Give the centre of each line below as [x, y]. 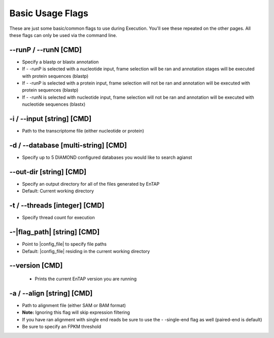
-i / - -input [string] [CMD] [50, 119]
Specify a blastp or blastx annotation [60, 62]
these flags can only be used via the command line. [63, 35]
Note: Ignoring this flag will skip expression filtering [76, 312]
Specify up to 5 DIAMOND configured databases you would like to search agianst [107, 157]
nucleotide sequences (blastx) [54, 104]
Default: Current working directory [58, 191]
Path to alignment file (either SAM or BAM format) [74, 305]
